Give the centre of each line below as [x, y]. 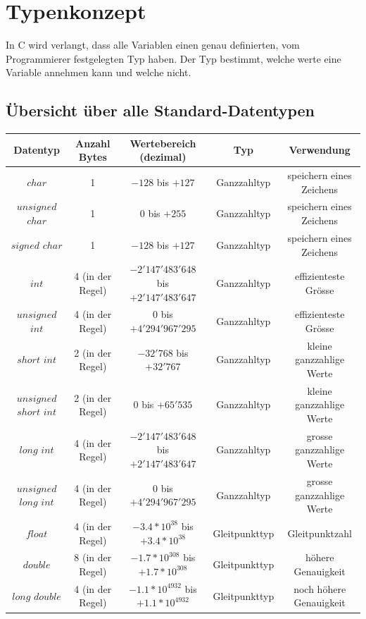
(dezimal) [163, 157]
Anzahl [93, 143]
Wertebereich [163, 143]
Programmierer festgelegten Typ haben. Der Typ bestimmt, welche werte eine [173, 58]
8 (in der [93, 557]
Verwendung [320, 150]
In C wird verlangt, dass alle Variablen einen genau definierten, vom [153, 45]
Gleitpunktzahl [320, 533]
